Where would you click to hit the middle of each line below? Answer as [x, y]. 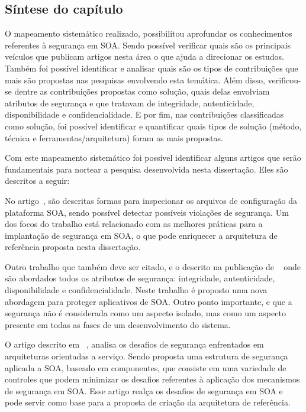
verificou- [284, 80]
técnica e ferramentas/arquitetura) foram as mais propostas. [114, 137]
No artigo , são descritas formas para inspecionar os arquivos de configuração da [151, 200]
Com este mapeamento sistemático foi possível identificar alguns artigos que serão [153, 158]
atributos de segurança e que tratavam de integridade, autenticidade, [130, 103]
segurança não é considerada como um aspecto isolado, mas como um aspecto [145, 313]
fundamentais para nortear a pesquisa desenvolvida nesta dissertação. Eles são [146, 169]
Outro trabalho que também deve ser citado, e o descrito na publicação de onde [153, 266]
